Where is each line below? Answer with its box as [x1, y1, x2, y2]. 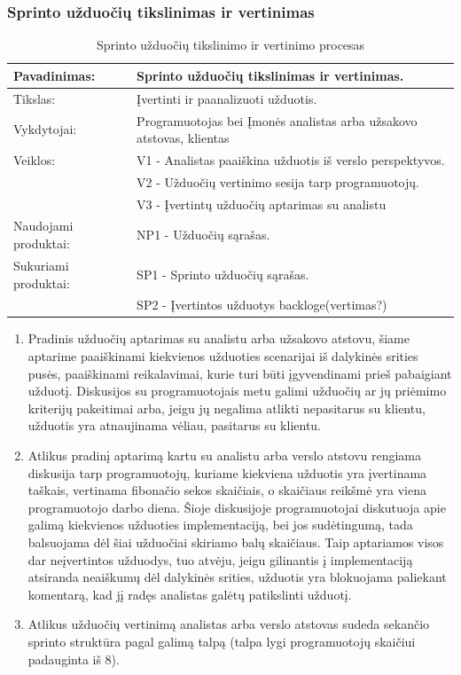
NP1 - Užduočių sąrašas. [137, 225, 270, 244]
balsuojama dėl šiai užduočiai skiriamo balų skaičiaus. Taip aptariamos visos [27, 532, 444, 551]
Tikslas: [13, 89, 56, 107]
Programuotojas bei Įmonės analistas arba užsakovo [137, 111, 418, 130]
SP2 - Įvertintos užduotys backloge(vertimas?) [137, 295, 387, 314]
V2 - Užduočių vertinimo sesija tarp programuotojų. [137, 172, 419, 191]
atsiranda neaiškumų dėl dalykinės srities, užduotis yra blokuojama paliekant [27, 568, 447, 586]
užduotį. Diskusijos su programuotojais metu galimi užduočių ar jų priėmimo [27, 381, 447, 400]
